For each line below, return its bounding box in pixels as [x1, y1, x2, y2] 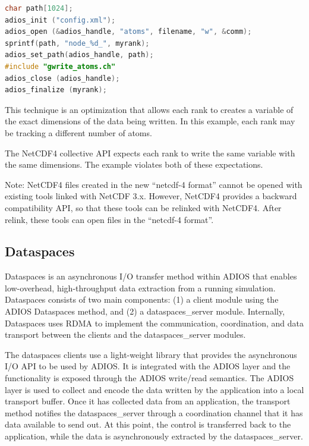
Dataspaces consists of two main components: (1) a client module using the [5, 293, 279, 306]
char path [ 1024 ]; [5, 4, 73, 12]
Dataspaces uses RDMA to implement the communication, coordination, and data [5, 316, 304, 329]
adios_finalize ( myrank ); [5, 86, 107, 95]
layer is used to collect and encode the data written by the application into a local [5, 383, 304, 395]
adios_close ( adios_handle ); [5, 74, 120, 83]
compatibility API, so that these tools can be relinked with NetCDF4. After [5, 201, 282, 213]
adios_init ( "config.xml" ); [5, 15, 116, 24]
